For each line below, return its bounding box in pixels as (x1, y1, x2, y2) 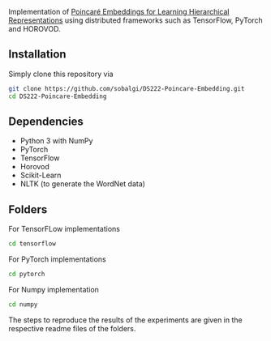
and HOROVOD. (8, 24, 61, 33)
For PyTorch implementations (8, 254, 107, 264)
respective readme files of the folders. (8, 323, 136, 333)
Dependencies (8, 114, 84, 128)
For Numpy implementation (8, 284, 100, 294)
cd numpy (8, 300, 38, 309)
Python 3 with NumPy (19, 136, 93, 146)
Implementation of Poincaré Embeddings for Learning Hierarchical (8, 7, 230, 16)
